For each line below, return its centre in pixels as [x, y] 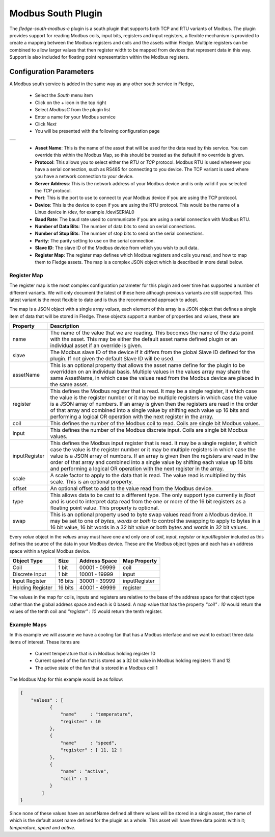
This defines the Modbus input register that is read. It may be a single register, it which [154, 443]
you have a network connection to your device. [84, 177]
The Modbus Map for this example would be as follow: [66, 679]
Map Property [140, 561]
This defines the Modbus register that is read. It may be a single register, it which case [154, 391]
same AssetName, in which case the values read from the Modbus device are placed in [155, 378]
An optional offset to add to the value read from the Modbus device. [132, 488]
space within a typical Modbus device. [50, 551]
